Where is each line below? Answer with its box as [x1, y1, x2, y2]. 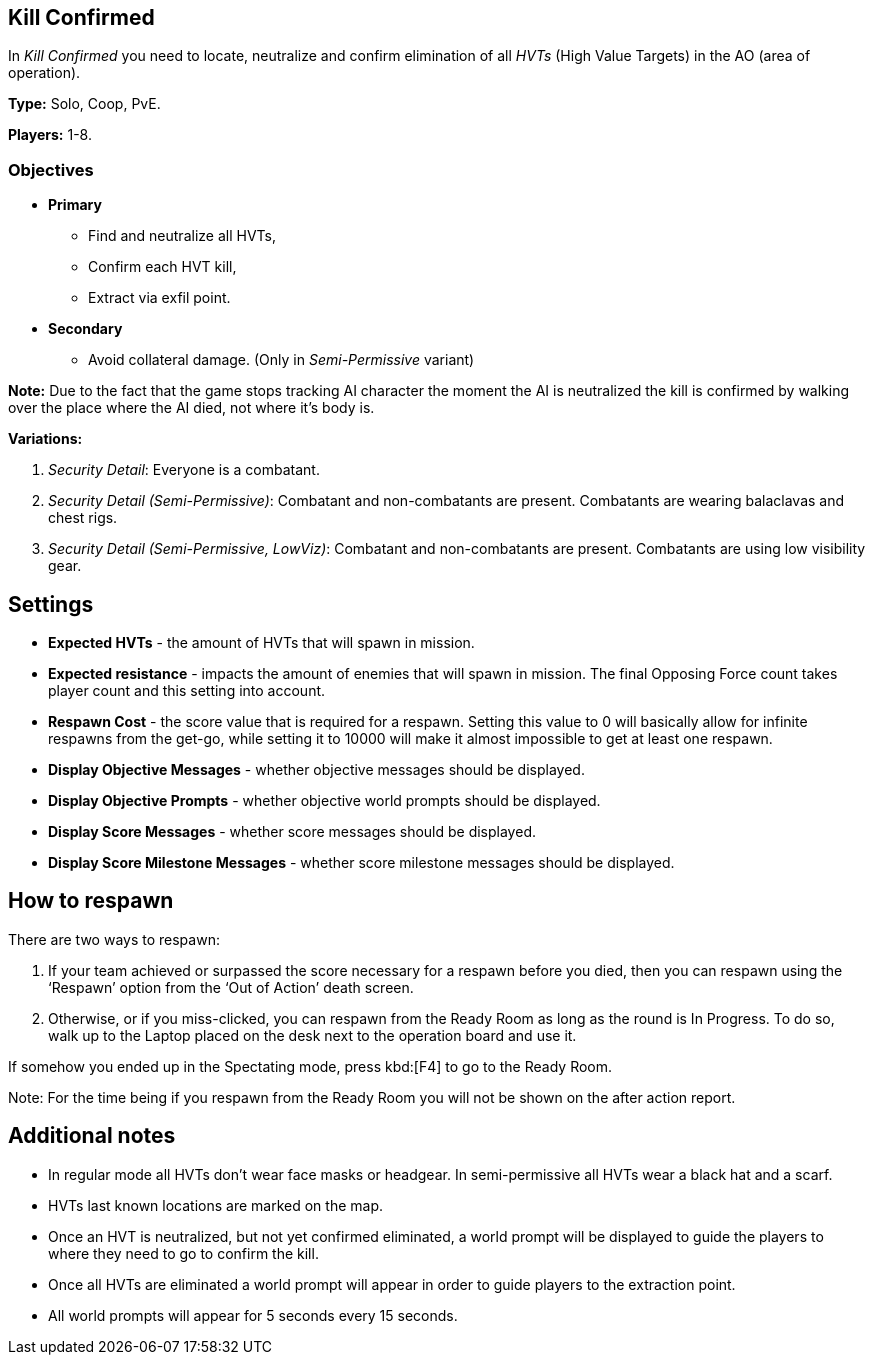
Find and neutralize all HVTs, [88, 227, 276, 245]
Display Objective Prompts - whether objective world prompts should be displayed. [48, 792, 601, 810]
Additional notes [8, 1123, 176, 1149]
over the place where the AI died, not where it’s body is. [8, 399, 375, 417]
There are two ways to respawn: [8, 930, 220, 948]
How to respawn [8, 888, 174, 914]
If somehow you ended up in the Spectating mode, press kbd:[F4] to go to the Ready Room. [8, 1057, 613, 1075]
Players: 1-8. [8, 126, 92, 144]
